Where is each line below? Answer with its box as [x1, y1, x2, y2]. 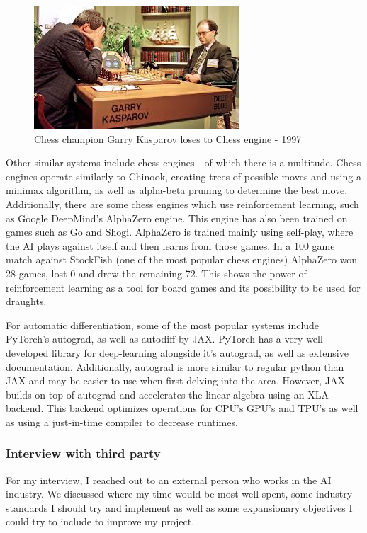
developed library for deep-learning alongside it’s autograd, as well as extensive [6, 345, 349, 360]
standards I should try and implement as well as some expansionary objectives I [6, 500, 353, 515]
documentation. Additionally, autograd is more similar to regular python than [6, 359, 344, 374]
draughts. [6, 294, 47, 309]
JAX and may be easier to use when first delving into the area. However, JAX [6, 373, 346, 388]
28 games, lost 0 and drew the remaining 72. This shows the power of [6, 265, 307, 280]
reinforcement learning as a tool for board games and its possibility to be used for [6, 280, 361, 294]
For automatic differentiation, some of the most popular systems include [6, 317, 320, 332]
